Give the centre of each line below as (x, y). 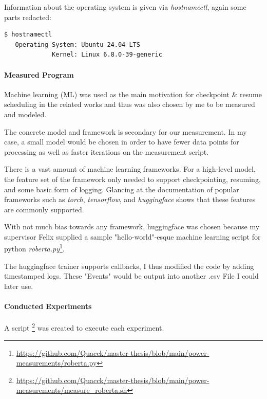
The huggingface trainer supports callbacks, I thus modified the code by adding (129, 266)
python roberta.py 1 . (34, 248)
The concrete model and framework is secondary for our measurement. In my (126, 131)
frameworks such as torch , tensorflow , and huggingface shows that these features (130, 199)
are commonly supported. (44, 209)
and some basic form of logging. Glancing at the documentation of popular (122, 189)
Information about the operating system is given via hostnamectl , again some (125, 7)
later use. (19, 286)
